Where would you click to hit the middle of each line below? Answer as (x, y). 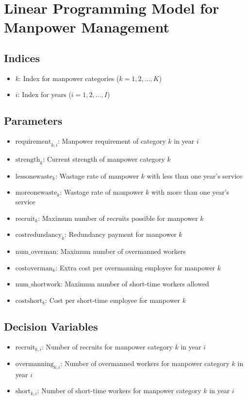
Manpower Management (87, 27)
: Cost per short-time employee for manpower (113, 300)
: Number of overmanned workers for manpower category (145, 363)
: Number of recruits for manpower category (107, 346)
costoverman (34, 268)
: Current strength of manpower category (104, 158)
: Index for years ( (44, 94)
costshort (29, 301)
